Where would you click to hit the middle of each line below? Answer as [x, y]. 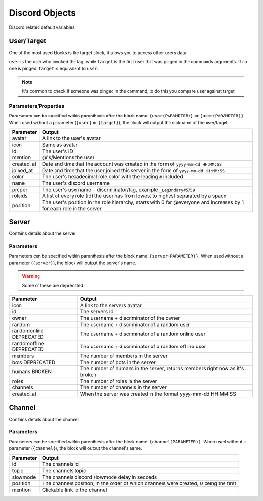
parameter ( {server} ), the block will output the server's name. [73, 263]
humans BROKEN [32, 372]
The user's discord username [76, 183]
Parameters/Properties [37, 106]
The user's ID [57, 151]
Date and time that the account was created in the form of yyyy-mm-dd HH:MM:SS [132, 164]
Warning [31, 276]
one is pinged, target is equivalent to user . [54, 69]
